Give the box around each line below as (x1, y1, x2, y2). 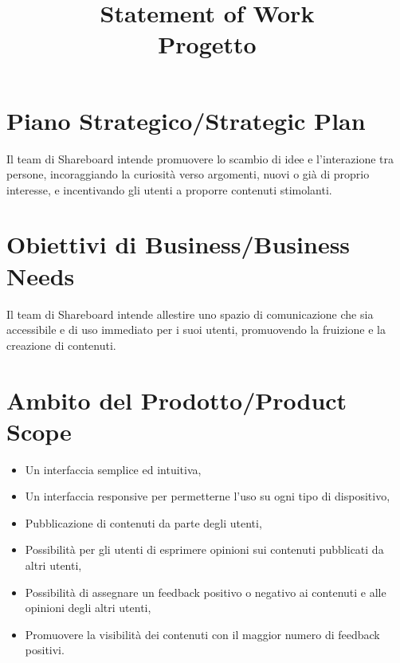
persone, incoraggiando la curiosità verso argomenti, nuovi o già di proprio (6, 166, 370, 182)
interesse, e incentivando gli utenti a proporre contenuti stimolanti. (6, 181, 332, 198)
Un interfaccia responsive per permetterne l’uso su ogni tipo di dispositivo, (25, 488, 390, 504)
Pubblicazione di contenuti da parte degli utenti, (25, 514, 262, 531)
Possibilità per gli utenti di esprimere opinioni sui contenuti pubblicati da (25, 541, 384, 558)
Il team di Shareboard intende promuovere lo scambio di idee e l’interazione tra (6, 150, 394, 167)
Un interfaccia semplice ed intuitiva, (25, 461, 202, 477)
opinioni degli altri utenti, (25, 599, 151, 616)
